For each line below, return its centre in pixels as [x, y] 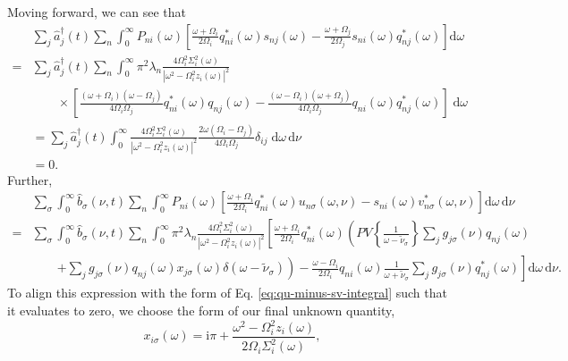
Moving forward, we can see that [97, 12]
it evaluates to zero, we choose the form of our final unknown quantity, [201, 310]
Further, [30, 179]
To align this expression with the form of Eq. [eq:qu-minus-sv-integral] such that [227, 293]
